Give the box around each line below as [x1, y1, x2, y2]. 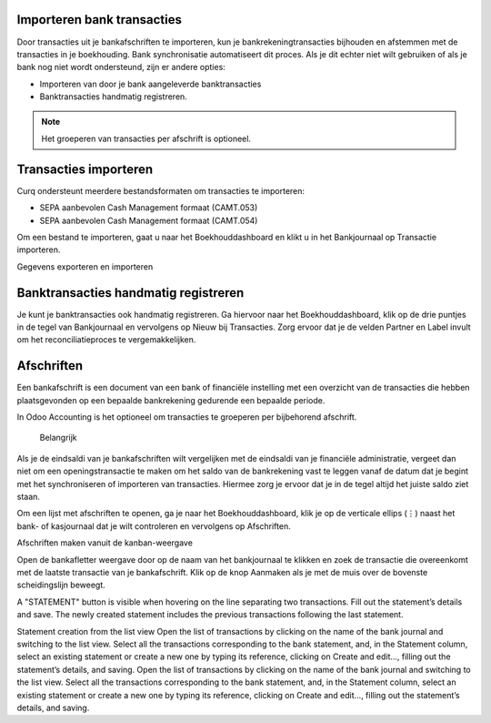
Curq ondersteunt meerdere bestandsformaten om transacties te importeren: [16, 185, 305, 196]
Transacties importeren [16, 161, 154, 177]
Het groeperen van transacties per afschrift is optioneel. [41, 133, 252, 144]
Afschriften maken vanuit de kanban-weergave [16, 537, 193, 548]
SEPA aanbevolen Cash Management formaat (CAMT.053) [39, 202, 258, 213]
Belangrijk [39, 433, 77, 443]
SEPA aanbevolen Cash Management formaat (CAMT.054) [39, 215, 258, 226]
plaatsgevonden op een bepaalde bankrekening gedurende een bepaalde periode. [16, 394, 326, 405]
